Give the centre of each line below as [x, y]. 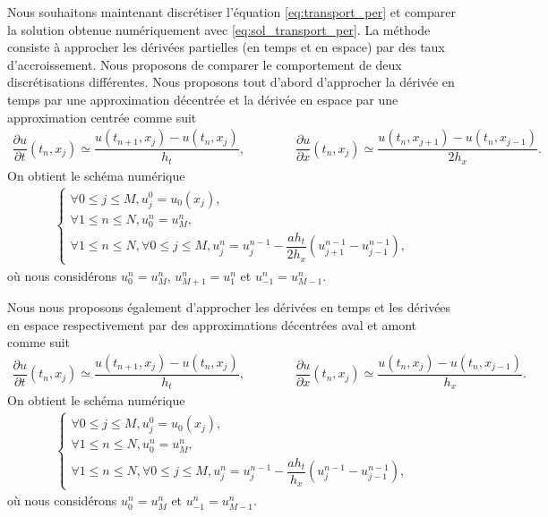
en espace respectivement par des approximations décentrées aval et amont [212, 324]
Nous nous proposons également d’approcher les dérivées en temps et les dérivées [229, 306]
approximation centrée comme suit [102, 117]
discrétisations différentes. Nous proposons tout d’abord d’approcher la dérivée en [231, 82]
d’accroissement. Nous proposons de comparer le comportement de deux [205, 64]
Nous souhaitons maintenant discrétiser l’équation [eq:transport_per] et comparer [231, 12]
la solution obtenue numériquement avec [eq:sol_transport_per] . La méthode [219, 29]
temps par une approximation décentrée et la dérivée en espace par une [203, 99]
